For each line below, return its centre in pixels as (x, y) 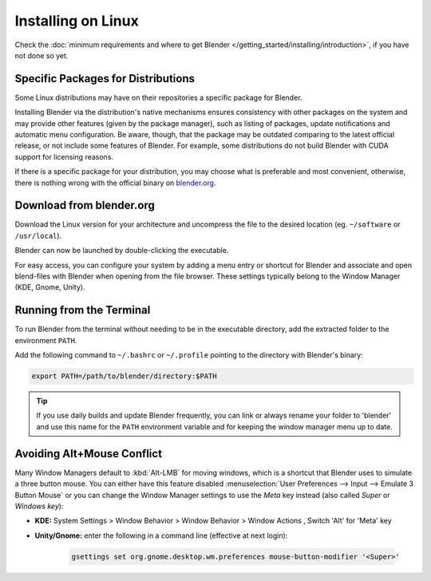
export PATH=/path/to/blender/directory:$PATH (124, 376)
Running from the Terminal (83, 310)
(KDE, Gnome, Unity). (50, 287)
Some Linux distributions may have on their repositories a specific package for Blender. (158, 97)
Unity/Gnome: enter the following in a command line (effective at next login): (161, 536)
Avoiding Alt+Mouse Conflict (89, 454)
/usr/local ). (38, 235)
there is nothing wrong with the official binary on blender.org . (115, 183)
